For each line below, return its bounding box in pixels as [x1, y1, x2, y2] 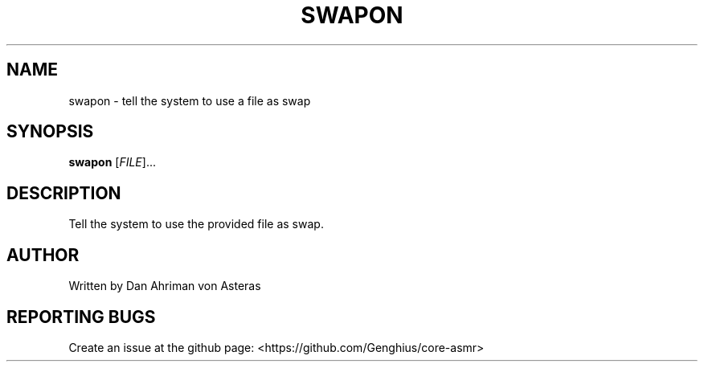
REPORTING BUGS [6, 306, 156, 327]
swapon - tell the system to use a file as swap [68, 93, 311, 108]
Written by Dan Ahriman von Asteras [68, 279, 261, 293]
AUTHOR [6, 244, 80, 265]
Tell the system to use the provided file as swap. [68, 217, 324, 231]
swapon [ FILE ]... [68, 155, 156, 170]
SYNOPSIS [6, 121, 94, 142]
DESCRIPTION [6, 182, 121, 203]
